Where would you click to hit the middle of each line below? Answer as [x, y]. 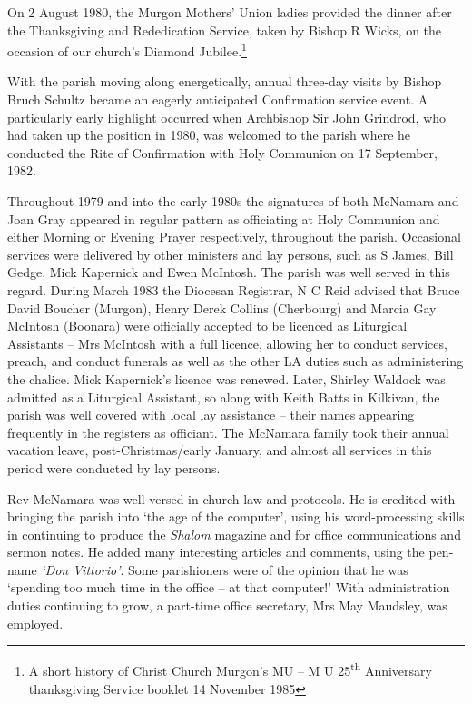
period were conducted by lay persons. [114, 467]
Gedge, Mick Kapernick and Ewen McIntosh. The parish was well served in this [229, 272]
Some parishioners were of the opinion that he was [268, 569]
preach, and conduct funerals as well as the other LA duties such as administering [236, 361]
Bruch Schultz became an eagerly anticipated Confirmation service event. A [218, 99]
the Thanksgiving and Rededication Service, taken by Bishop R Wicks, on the [225, 30]
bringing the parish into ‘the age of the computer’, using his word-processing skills [236, 516]
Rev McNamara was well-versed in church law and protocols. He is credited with [231, 498]
